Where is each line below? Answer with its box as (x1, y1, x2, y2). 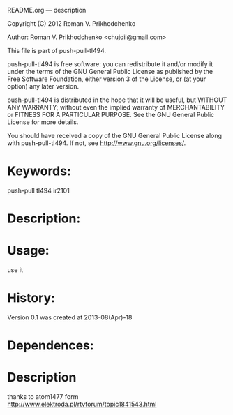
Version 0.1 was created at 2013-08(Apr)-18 (7, 313, 133, 322)
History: (7, 290, 56, 306)
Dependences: (7, 338, 94, 354)
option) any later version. (7, 82, 79, 90)
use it (7, 266, 23, 274)
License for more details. (7, 118, 79, 126)
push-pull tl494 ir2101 (7, 186, 70, 195)
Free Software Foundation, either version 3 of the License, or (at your (7, 75, 206, 83)
